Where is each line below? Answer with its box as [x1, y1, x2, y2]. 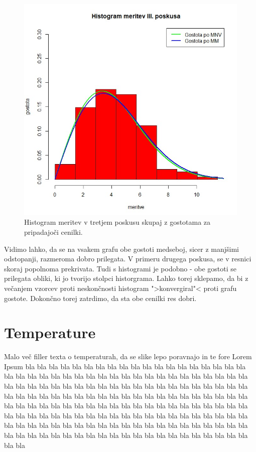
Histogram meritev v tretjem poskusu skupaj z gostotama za [24, 217, 211, 227]
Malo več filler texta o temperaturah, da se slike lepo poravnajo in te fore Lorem [4, 351, 252, 362]
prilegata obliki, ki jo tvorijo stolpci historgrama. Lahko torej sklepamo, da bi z [4, 273, 248, 283]
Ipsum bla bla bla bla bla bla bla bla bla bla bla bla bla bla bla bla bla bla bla [4, 361, 246, 371]
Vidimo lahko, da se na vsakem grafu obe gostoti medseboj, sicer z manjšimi [4, 243, 239, 254]
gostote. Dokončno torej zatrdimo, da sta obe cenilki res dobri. [4, 292, 197, 303]
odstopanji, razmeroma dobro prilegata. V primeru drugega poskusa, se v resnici [4, 253, 251, 264]
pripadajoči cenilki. [24, 227, 83, 237]
